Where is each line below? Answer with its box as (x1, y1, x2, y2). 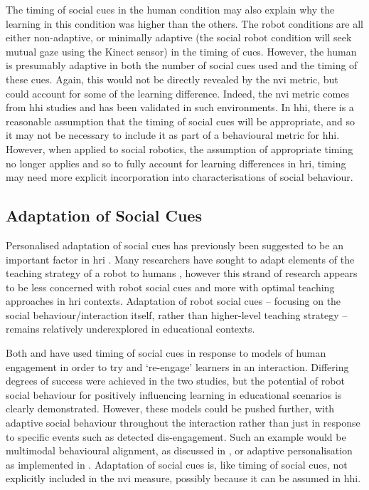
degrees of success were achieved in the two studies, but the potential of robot (6, 373, 345, 388)
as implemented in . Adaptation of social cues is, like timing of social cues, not (6, 457, 348, 471)
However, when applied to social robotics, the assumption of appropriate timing (6, 141, 353, 156)
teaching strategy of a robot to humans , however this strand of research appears (6, 266, 358, 281)
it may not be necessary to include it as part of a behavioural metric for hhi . (6, 127, 340, 142)
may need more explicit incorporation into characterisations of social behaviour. (6, 170, 353, 184)
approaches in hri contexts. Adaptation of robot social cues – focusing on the (6, 293, 341, 308)
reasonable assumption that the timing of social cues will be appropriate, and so (6, 113, 355, 128)
